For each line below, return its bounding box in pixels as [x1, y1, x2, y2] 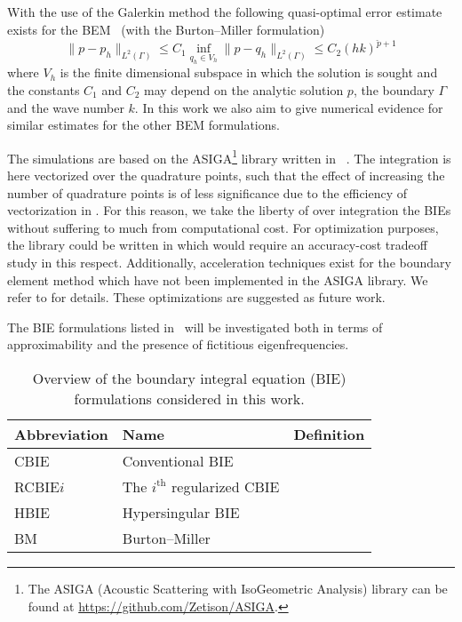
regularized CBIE [171, 475, 280, 497]
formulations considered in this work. [74, 387, 305, 409]
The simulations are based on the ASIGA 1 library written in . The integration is [7, 146, 451, 167]
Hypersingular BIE [122, 501, 240, 522]
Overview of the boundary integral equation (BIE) [32, 367, 346, 388]
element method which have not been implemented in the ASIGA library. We [7, 270, 428, 289]
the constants [7, 81, 80, 100]
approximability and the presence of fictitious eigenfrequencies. [7, 335, 349, 354]
